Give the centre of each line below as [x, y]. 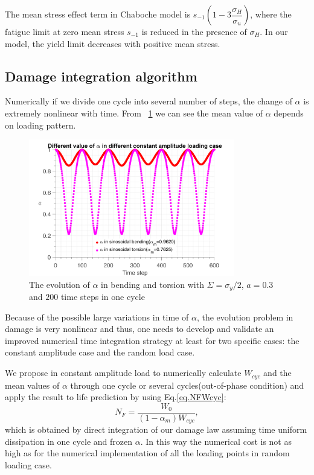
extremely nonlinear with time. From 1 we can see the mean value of [134, 113]
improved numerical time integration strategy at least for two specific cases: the [152, 340]
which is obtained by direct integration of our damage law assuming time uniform [156, 429]
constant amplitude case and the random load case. [100, 352]
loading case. [28, 465]
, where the [271, 14]
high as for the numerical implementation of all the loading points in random [147, 453]
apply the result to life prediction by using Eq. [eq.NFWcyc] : [116, 397]
